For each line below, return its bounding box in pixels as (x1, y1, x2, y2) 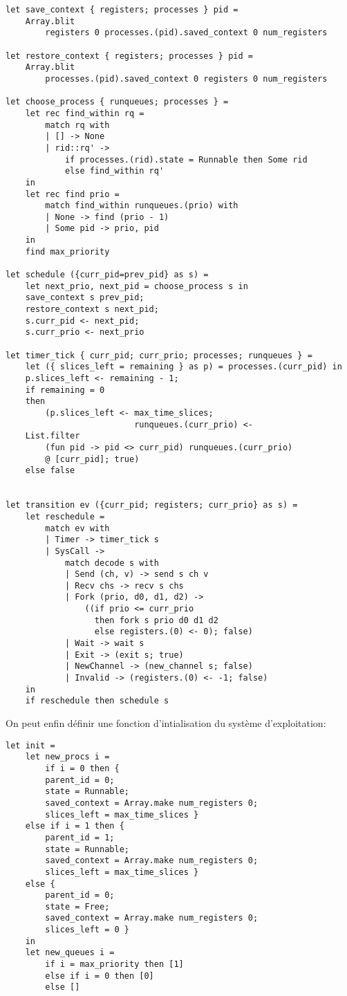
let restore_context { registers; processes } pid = (6, 50, 253, 61)
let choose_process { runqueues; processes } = (6, 97, 229, 107)
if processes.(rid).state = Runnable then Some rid (64, 154, 308, 165)
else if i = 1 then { (25, 821, 124, 831)
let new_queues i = (25, 948, 115, 958)
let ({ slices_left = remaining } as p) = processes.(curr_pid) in (25, 362, 342, 372)
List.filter (25, 431, 80, 441)
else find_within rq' (64, 166, 165, 176)
